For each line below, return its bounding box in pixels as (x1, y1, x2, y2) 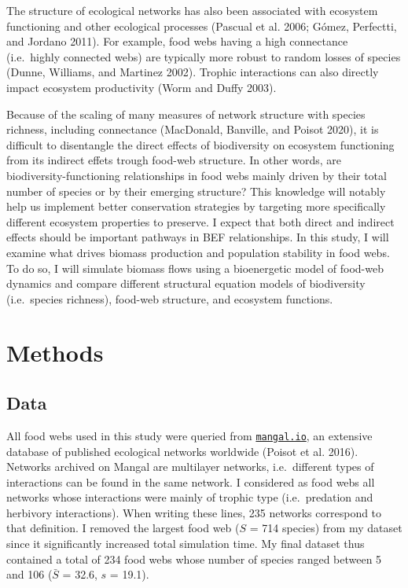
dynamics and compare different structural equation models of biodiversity (6, 275, 366, 292)
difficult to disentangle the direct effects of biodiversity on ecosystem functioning (6, 136, 395, 153)
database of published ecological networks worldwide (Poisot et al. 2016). (6, 443, 358, 459)
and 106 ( (6, 566, 53, 582)
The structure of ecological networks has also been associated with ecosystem (6, 2, 378, 18)
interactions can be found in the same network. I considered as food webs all (6, 473, 375, 490)
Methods (6, 336, 104, 369)
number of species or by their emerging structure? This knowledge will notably (6, 182, 386, 199)
